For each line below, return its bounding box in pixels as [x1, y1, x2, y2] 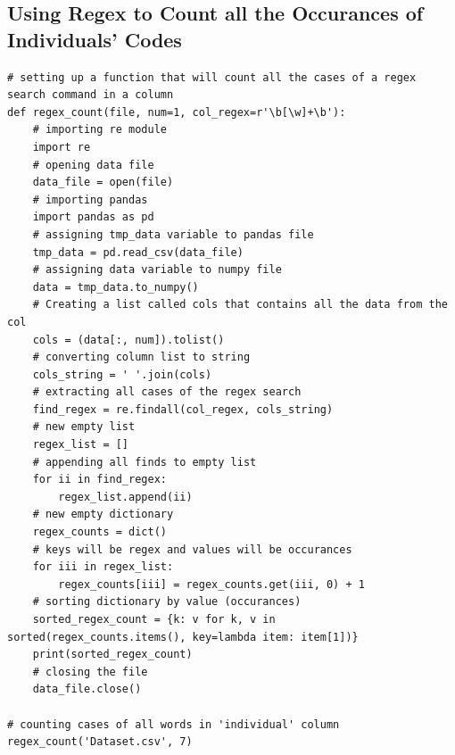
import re [32, 140, 91, 153]
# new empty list [32, 420, 136, 434]
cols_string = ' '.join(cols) [32, 368, 212, 381]
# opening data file [32, 158, 154, 171]
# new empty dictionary [32, 508, 174, 521]
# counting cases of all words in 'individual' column [7, 718, 340, 731]
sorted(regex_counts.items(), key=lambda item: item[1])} [7, 630, 359, 643]
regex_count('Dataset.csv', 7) [7, 735, 193, 749]
